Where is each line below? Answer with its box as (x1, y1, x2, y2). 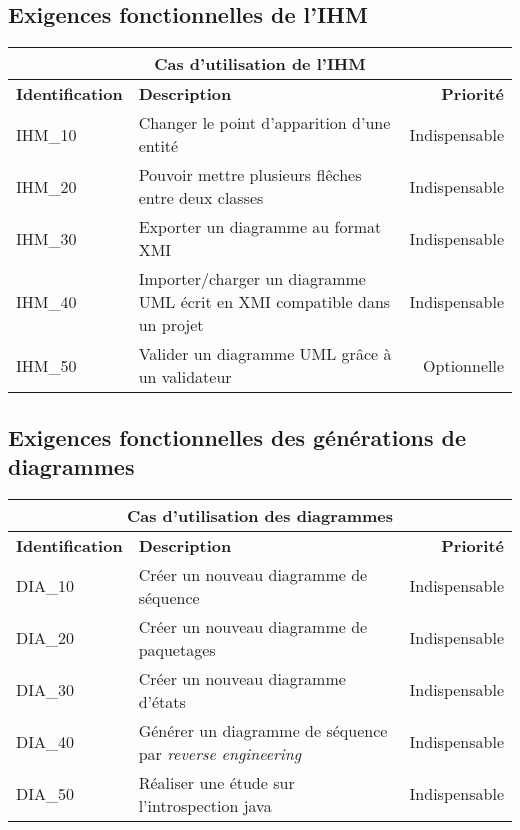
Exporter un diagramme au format (138, 215, 382, 239)
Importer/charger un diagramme (138, 267, 366, 291)
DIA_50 (16, 782, 75, 806)
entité (138, 134, 179, 158)
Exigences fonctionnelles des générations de (8, 421, 466, 452)
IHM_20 (16, 174, 77, 198)
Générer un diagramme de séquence (138, 718, 388, 742)
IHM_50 (16, 353, 77, 377)
